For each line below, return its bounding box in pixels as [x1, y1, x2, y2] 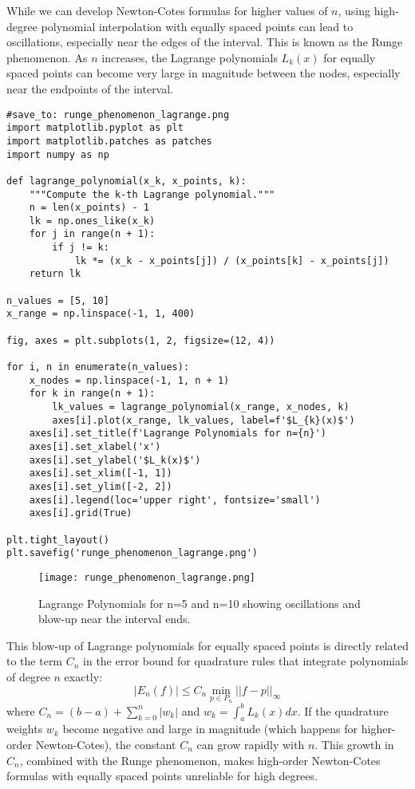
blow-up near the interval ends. [38, 610, 191, 627]
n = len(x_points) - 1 [29, 202, 149, 214]
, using [338, 2, 371, 18]
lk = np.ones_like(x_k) [29, 215, 156, 227]
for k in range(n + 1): [29, 388, 156, 400]
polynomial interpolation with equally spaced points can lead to [41, 18, 354, 34]
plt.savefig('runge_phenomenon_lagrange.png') [6, 547, 258, 559]
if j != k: [52, 242, 109, 254]
